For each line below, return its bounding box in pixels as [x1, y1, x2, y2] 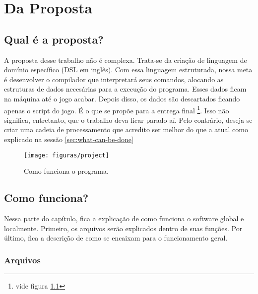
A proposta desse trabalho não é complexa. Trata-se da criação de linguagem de [4, 54, 247, 65]
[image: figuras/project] [24, 151, 109, 159]
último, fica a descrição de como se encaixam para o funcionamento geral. [4, 233, 228, 243]
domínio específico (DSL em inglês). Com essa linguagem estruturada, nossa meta [4, 64, 253, 75]
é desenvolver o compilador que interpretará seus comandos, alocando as [4, 74, 224, 84]
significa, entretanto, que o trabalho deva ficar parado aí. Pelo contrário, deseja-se [4, 114, 253, 125]
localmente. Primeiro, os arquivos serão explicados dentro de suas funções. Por [4, 223, 243, 233]
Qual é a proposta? [4, 31, 104, 47]
